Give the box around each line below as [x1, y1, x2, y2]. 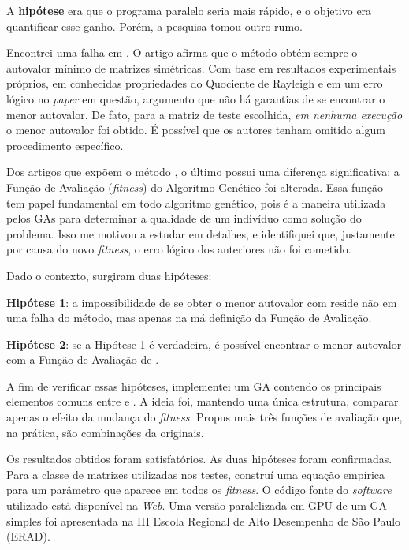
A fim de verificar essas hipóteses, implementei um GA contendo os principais [6, 377, 381, 394]
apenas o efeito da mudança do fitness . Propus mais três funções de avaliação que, [6, 409, 403, 425]
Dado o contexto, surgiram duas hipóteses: [6, 267, 212, 283]
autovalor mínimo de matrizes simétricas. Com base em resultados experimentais [6, 59, 396, 76]
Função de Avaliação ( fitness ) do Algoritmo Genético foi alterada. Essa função [6, 178, 384, 195]
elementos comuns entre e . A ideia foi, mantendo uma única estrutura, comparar [6, 393, 399, 410]
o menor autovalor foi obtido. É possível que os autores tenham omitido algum [6, 122, 385, 138]
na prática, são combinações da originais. [6, 424, 204, 440]
